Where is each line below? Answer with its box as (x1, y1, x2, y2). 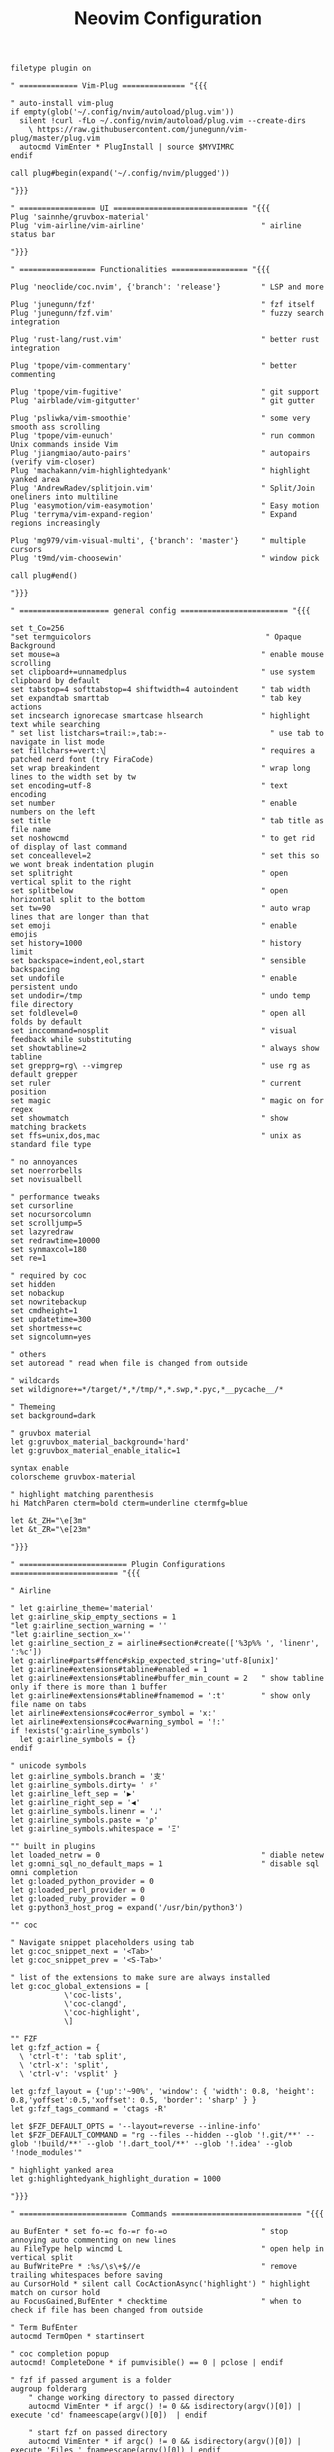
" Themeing (10, 1402, 56, 1412)
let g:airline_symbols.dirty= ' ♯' (10, 1780, 159, 1791)
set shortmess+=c (10, 1323, 83, 1334)
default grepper (10, 1070, 78, 1080)
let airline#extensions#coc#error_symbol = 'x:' (10, 1708, 217, 1719)
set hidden (10, 1280, 56, 1290)
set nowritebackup (10, 1297, 87, 1307)
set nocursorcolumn (10, 1210, 92, 1220)
